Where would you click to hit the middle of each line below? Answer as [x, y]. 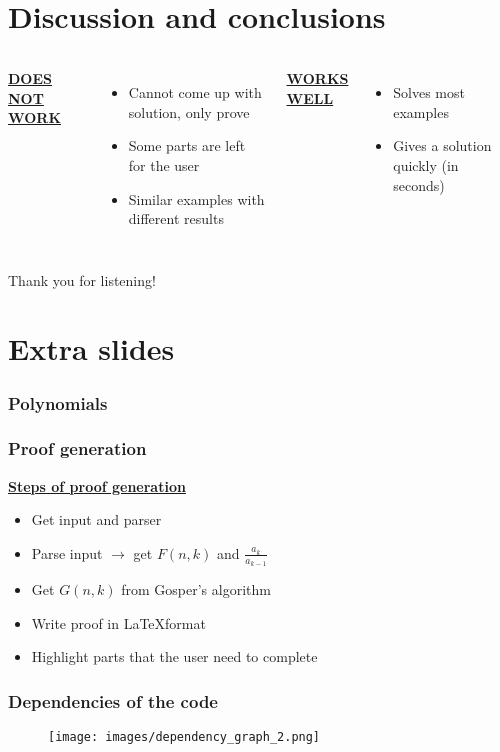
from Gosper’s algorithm [196, 589]
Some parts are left [187, 145]
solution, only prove [189, 111]
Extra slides [91, 348]
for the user [164, 164]
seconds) [419, 184]
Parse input [67, 552]
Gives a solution [442, 145]
